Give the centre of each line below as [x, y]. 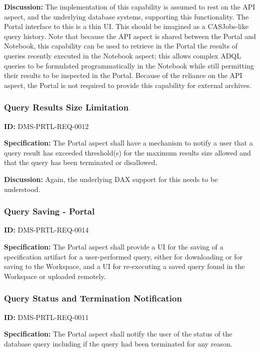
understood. [22, 189]
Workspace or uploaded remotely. [55, 276]
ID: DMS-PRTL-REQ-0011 [46, 317]
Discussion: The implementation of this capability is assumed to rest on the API [130, 6]
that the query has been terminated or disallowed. [81, 162]
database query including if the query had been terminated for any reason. [118, 343]
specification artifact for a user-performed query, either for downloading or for [123, 256]
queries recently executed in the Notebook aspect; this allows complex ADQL [123, 55]
